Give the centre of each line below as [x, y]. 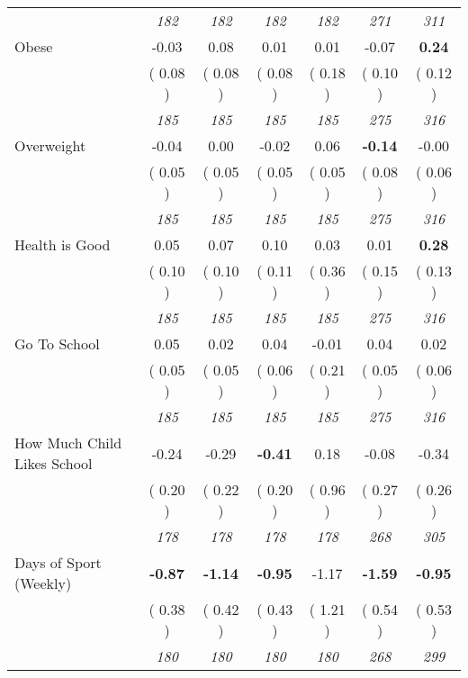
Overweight [50, 145]
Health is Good [63, 244]
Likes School [54, 463]
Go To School [57, 344]
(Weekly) [43, 583]
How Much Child [68, 443]
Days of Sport [58, 562]
